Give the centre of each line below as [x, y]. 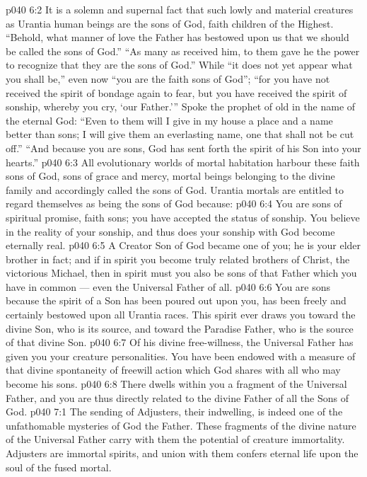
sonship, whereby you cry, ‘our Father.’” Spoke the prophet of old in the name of [181, 107]
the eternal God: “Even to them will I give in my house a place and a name [169, 120]
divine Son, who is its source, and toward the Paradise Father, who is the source [180, 328]
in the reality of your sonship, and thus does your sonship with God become [170, 231]
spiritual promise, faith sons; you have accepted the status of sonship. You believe [183, 217]
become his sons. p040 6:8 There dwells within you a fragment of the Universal [176, 384]
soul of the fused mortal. [59, 467]
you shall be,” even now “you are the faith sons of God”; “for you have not [168, 78]
